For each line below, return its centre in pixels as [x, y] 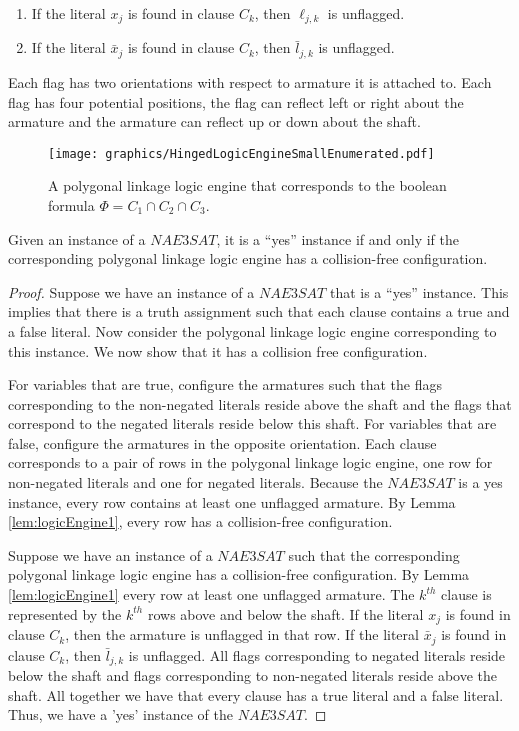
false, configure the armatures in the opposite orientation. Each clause [222, 442]
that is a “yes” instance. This [419, 291]
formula [71, 204]
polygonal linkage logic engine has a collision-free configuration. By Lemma [239, 574]
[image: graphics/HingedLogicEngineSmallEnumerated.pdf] [241, 153]
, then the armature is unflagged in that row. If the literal [242, 634]
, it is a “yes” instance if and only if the [337, 238]
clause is [466, 594]
